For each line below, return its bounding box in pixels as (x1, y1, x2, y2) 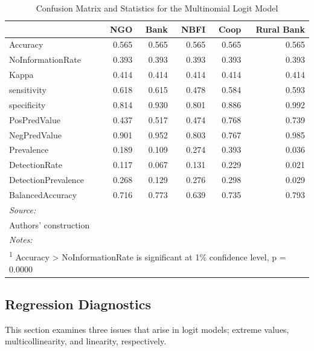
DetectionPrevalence (9, 173, 85, 186)
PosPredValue (9, 113, 60, 126)
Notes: (9, 233, 33, 246)
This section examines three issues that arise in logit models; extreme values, (5, 323, 289, 335)
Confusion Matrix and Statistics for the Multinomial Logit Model (36, 2, 278, 14)
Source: (9, 203, 36, 216)
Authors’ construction (9, 218, 90, 231)
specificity (9, 98, 46, 111)
